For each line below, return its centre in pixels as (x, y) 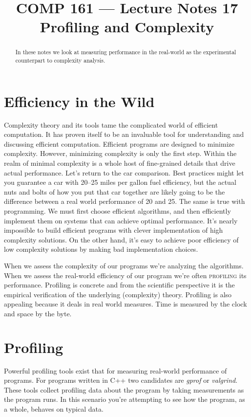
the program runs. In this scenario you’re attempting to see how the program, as (125, 399)
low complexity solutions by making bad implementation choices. (101, 249)
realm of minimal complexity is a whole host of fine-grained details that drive (120, 163)
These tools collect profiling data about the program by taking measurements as (124, 389)
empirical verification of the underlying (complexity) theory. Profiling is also (118, 294)
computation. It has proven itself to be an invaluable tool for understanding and (124, 134)
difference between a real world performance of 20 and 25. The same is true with (125, 201)
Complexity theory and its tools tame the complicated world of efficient (111, 124)
